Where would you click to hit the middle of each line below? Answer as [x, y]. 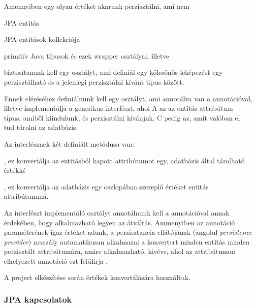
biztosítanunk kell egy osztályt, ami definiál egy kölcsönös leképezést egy [113, 72]
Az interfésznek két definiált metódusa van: [69, 143]
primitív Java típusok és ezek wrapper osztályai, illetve [87, 55]
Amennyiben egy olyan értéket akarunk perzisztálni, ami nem [97, 6]
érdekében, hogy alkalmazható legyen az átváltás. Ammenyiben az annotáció [120, 222]
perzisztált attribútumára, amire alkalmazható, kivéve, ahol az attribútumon [120, 251]
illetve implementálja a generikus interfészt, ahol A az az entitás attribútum [119, 108]
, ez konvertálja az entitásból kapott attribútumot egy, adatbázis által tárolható [124, 160]
